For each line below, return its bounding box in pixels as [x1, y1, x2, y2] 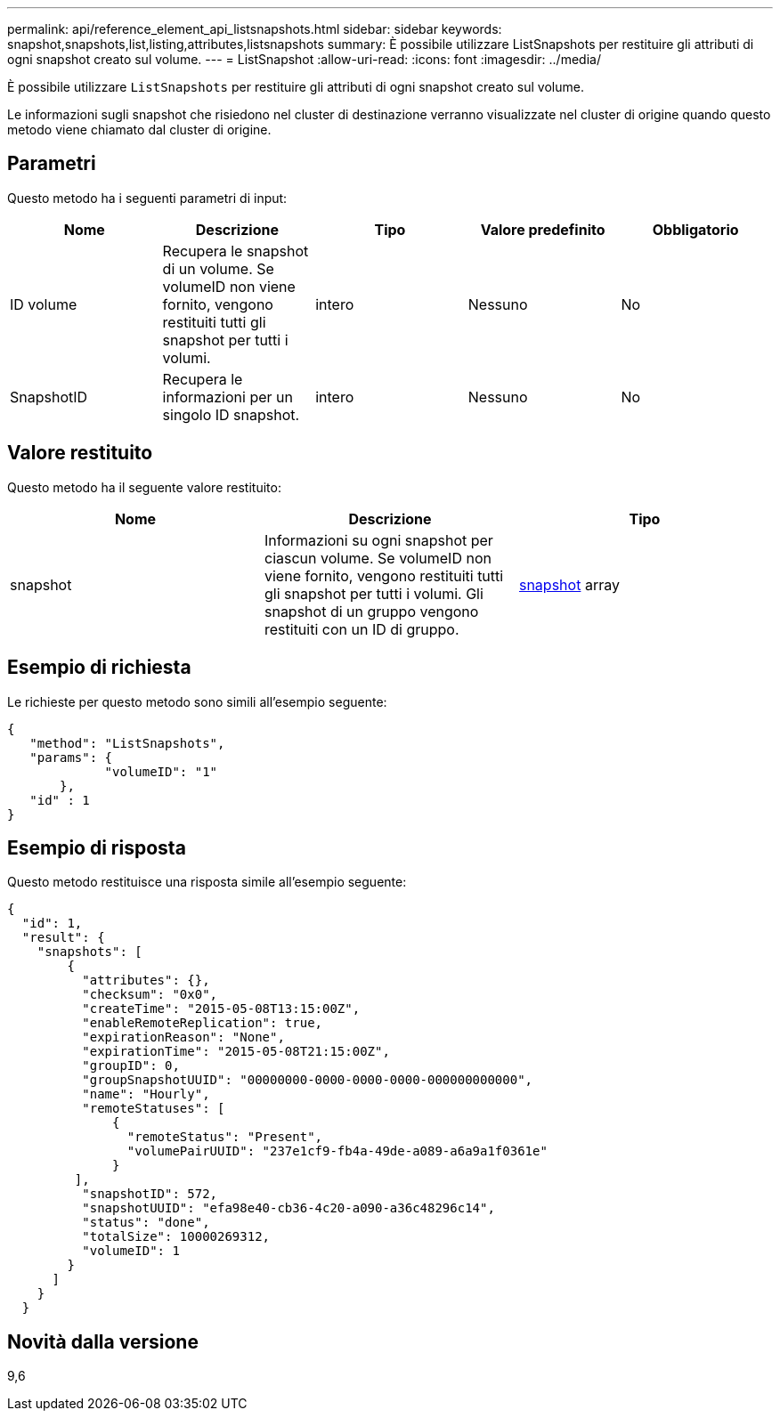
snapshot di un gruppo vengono [264, 602, 479, 620]
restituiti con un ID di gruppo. [264, 620, 459, 638]
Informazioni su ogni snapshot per [264, 531, 493, 549]
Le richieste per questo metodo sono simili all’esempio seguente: [7, 693, 387, 709]
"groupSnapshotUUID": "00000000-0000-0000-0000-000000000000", [82, 1073, 533, 1088]
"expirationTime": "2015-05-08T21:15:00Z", [82, 1044, 390, 1059]
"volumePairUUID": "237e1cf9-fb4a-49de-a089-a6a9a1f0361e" [126, 1144, 548, 1159]
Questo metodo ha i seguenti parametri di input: [7, 190, 288, 206]
